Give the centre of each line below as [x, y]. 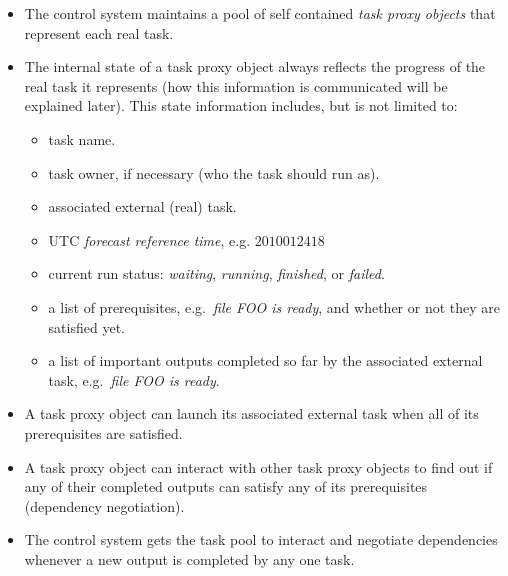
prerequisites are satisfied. [103, 432]
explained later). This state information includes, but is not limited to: [241, 105]
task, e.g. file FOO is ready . [134, 379]
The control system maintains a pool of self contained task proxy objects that [260, 13]
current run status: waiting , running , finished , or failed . [216, 273]
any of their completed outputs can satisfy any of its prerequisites [226, 486]
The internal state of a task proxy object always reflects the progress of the [255, 66]
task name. [82, 138]
